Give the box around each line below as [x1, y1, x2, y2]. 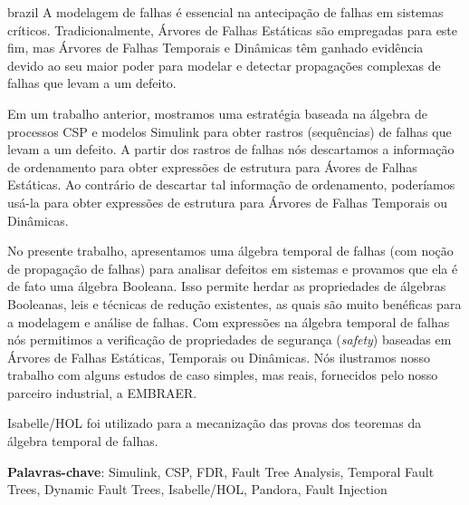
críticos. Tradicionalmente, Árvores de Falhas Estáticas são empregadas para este [7, 20, 458, 39]
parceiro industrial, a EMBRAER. [7, 383, 197, 402]
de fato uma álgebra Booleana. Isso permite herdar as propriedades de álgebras [7, 277, 446, 296]
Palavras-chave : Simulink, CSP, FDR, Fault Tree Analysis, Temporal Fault [7, 461, 435, 481]
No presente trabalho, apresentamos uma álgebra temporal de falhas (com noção [7, 241, 454, 260]
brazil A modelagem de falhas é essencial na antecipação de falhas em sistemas [7, 3, 444, 21]
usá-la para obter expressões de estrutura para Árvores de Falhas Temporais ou [7, 192, 448, 211]
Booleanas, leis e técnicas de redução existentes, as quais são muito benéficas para [7, 294, 462, 313]
